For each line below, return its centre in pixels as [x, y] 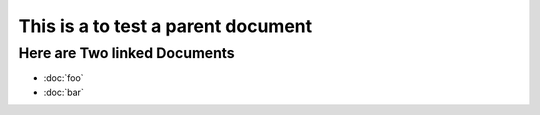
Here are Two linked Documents [126, 53]
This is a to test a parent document [165, 26]
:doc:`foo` [63, 78]
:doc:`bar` [63, 92]
